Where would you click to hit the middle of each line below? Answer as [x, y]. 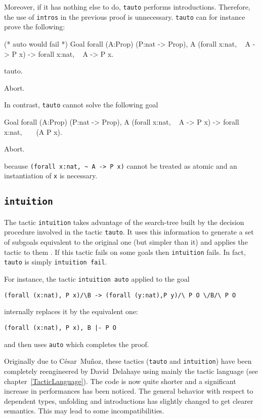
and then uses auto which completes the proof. [77, 344]
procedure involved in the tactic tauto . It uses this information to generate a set [129, 232]
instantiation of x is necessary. [51, 176]
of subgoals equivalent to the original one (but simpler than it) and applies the [126, 242]
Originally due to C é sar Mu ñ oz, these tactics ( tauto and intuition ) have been [128, 361]
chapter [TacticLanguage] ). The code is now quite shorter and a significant [120, 381]
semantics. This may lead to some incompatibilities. [84, 411]
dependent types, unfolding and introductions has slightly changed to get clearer [129, 401]
